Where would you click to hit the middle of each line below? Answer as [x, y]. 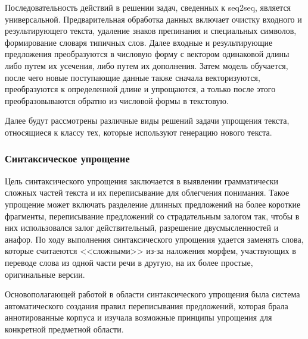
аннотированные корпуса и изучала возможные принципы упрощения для [139, 317]
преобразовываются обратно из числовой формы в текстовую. [117, 100]
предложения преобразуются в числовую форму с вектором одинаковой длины [147, 54]
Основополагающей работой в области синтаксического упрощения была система [153, 294]
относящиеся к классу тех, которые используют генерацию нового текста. [139, 132]
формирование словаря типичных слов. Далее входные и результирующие [139, 42]
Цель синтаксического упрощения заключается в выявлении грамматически [141, 181]
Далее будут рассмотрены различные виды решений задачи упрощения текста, [147, 120]
